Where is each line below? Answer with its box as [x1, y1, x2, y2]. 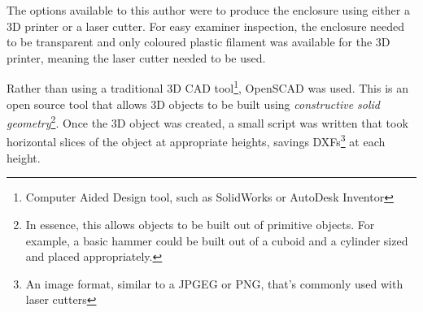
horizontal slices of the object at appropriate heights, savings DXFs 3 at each [7, 131, 386, 150]
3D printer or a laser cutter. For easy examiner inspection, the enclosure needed [7, 17, 405, 34]
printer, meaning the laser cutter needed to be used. [7, 49, 266, 66]
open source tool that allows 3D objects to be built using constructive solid [7, 95, 381, 112]
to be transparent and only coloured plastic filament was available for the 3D [7, 33, 390, 50]
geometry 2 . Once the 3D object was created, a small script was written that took [7, 112, 408, 131]
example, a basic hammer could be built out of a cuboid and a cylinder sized [25, 232, 408, 249]
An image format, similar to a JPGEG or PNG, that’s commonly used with [25, 275, 403, 292]
